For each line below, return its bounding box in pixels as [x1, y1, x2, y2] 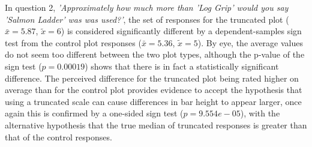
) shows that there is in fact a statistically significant [85, 59, 279, 72]
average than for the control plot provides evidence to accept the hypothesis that [5, 83, 302, 96]
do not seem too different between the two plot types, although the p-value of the [5, 48, 305, 61]
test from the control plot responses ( [5, 36, 142, 49]
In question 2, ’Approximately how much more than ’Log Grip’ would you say [5, 1, 289, 13]
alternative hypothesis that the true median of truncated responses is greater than [5, 118, 307, 131]
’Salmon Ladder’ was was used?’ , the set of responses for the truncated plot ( [5, 13, 289, 25]
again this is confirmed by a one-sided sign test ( [5, 107, 184, 119]
